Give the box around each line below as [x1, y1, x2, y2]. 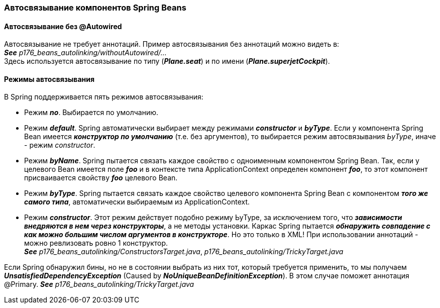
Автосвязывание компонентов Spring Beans [4, 3, 186, 13]
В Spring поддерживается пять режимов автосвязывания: [4, 92, 203, 101]
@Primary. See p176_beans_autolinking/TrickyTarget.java [4, 280, 194, 289]
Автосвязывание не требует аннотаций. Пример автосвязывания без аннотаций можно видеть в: [4, 40, 340, 49]
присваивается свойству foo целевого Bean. [24, 173, 178, 182]
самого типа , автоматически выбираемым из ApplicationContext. [24, 197, 250, 207]
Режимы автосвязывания [4, 74, 95, 83]
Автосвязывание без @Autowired [4, 22, 122, 31]
